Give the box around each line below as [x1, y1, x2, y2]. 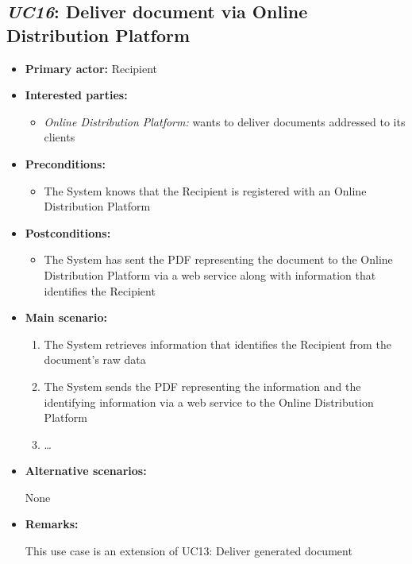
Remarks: [25, 516, 79, 532]
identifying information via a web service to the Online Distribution [44, 393, 374, 410]
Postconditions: [25, 224, 111, 241]
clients [44, 129, 75, 145]
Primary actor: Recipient [25, 60, 158, 76]
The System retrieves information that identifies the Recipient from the [44, 335, 391, 352]
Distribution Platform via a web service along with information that [44, 266, 376, 283]
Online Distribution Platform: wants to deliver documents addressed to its [44, 113, 406, 129]
